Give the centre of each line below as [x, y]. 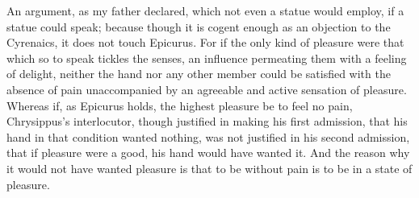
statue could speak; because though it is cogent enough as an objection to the [199, 26]
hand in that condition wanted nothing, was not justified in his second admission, [208, 136]
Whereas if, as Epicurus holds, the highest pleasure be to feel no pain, [180, 105]
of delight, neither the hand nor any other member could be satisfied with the [199, 74]
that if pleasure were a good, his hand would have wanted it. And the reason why [208, 153]
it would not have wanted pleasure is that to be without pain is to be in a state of [209, 168]
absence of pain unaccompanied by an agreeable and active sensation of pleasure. [207, 89]
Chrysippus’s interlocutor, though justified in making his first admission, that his [207, 121]
